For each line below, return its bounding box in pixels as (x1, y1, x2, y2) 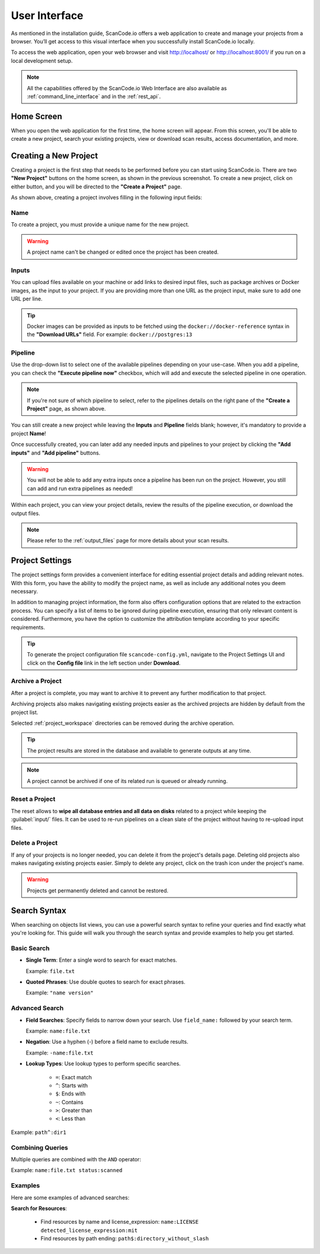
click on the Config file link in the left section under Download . (27, 659, 181, 667)
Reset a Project (11, 795, 56, 803)
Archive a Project (11, 677, 62, 686)
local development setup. (11, 57, 73, 64)
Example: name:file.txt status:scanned (11, 1167, 123, 1174)
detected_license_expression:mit (40, 1227, 138, 1234)
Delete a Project (11, 839, 58, 847)
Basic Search (11, 944, 50, 952)
